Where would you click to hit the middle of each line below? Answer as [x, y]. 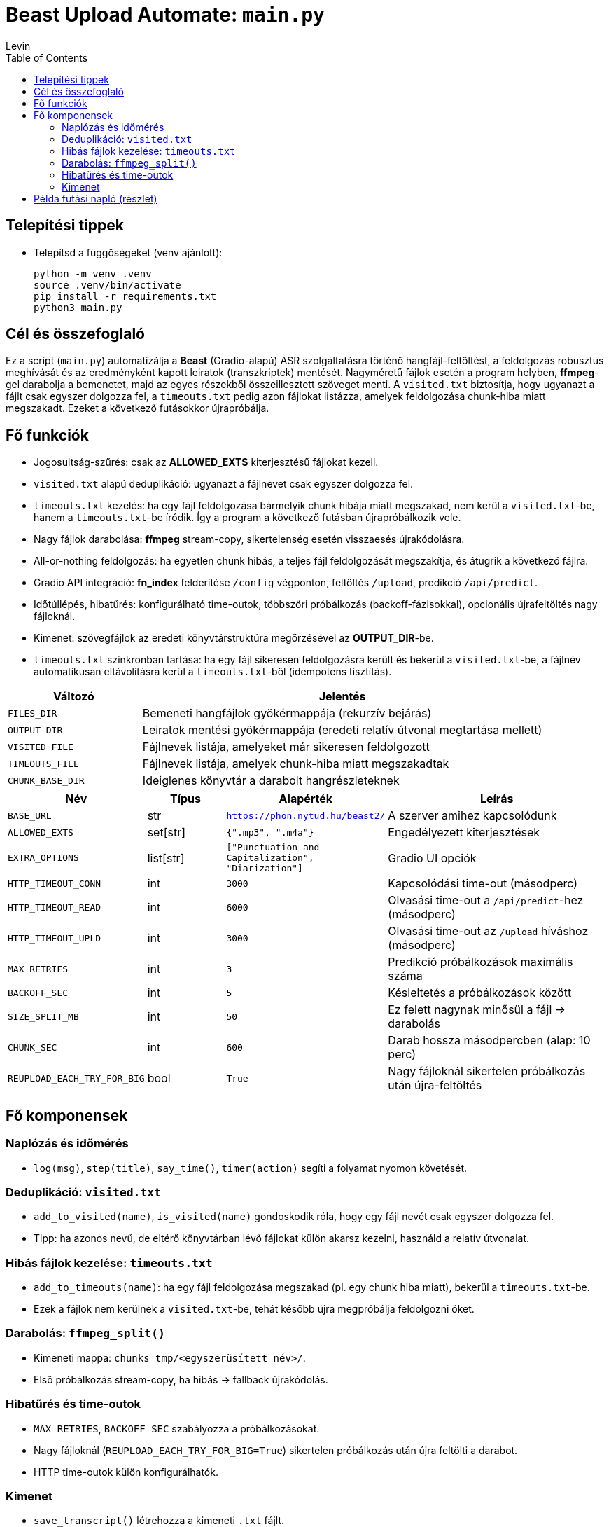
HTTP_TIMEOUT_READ [55, 907]
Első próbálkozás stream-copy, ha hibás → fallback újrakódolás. [181, 1379]
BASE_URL [30, 815]
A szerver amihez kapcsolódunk [472, 816]
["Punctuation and [273, 848]
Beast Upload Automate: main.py [165, 15]
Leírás [497, 799]
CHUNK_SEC [33, 1047]
